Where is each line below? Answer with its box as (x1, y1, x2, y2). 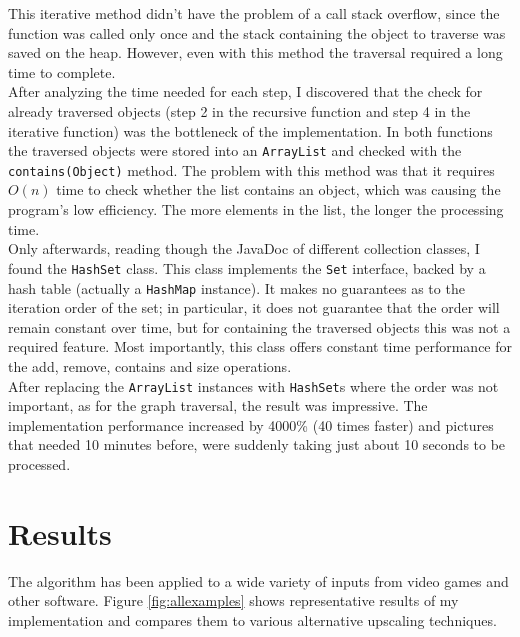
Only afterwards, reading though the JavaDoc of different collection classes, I (8, 238, 480, 259)
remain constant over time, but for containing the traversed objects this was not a (8, 316, 511, 337)
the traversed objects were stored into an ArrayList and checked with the (8, 140, 462, 161)
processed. (8, 453, 71, 474)
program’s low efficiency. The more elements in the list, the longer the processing (8, 199, 504, 220)
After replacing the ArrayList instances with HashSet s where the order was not (8, 375, 499, 396)
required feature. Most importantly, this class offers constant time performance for (8, 336, 512, 357)
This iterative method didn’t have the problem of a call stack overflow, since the (8, 3, 500, 23)
